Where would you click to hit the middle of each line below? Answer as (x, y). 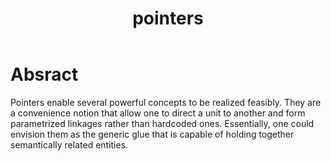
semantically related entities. (69, 144)
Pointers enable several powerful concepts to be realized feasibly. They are (166, 102)
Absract (44, 74)
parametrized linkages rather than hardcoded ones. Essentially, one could (162, 123)
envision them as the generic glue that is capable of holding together (152, 134)
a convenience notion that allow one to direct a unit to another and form (158, 113)
